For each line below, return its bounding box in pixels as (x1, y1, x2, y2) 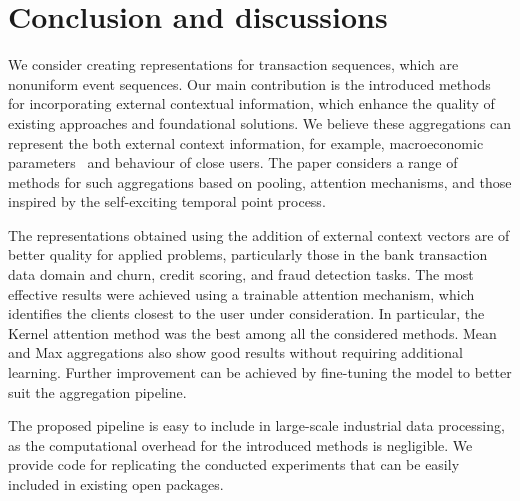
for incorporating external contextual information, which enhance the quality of (8, 93, 495, 114)
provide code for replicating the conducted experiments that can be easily (8, 454, 460, 475)
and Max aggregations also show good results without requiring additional (8, 342, 463, 363)
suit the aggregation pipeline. (8, 381, 187, 402)
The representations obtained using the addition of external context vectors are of (8, 224, 510, 245)
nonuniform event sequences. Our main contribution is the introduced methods (8, 73, 491, 94)
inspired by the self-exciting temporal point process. (8, 191, 326, 212)
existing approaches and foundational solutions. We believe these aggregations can (8, 112, 512, 133)
